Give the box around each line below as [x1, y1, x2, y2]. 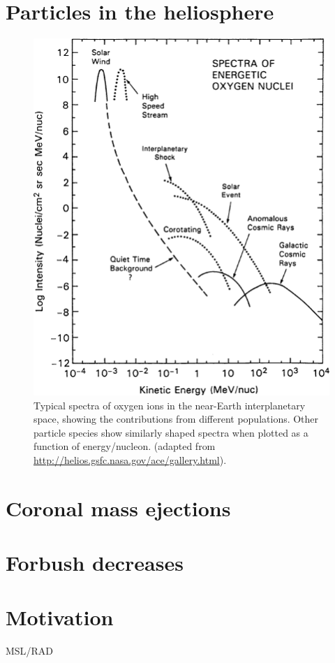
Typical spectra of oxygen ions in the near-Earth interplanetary [33, 398, 306, 412]
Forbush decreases [6, 548, 184, 577]
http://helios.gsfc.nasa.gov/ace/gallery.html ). [33, 452, 227, 467]
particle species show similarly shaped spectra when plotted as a [33, 425, 308, 439]
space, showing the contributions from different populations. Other [33, 411, 319, 426]
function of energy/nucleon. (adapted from [33, 439, 216, 453]
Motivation [6, 603, 114, 632]
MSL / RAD [6, 643, 53, 658]
